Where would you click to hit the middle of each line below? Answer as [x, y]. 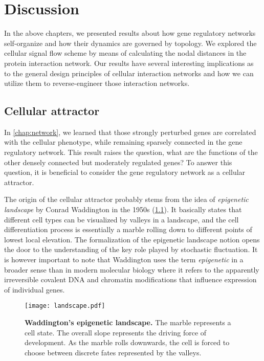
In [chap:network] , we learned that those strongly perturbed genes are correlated [130, 132]
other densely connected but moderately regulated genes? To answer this [118, 162]
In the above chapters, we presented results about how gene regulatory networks [130, 33]
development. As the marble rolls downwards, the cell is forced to [127, 342]
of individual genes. [35, 289]
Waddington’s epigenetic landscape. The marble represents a [128, 322]
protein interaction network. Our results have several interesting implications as [129, 63]
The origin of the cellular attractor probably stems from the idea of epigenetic [126, 199]
